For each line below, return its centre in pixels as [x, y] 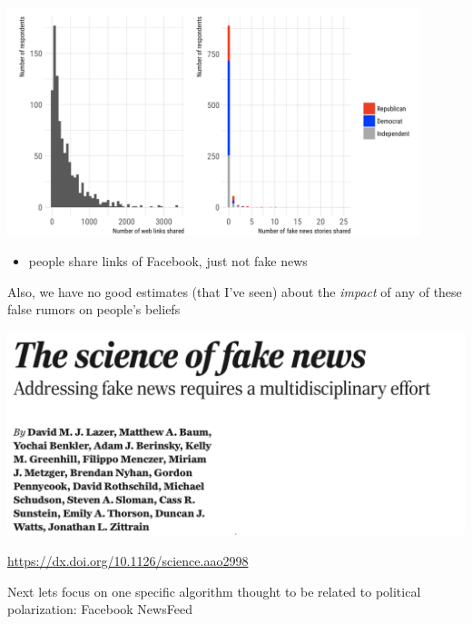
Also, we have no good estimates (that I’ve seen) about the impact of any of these [235, 291]
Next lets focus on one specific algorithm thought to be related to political [214, 591]
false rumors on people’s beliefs [94, 309]
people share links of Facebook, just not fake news [168, 261]
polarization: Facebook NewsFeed [100, 609]
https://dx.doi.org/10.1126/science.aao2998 [128, 560]
